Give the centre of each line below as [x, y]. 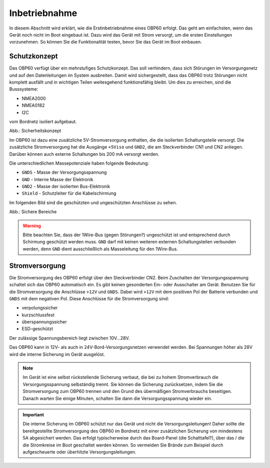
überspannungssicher [44, 322]
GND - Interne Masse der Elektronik [57, 179]
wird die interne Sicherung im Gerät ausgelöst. [57, 354]
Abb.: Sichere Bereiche [33, 212]
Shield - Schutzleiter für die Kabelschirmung [69, 193]
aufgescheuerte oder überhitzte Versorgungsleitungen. [79, 452]
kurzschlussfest [38, 315]
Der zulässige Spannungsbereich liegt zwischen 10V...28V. [69, 338]
